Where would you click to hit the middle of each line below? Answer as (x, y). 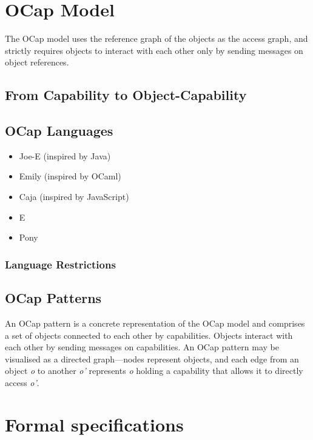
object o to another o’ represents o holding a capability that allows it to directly (154, 371)
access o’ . (22, 382)
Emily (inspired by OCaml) (70, 176)
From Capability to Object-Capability (126, 95)
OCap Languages (59, 131)
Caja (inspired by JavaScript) (74, 197)
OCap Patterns (53, 298)
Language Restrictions (60, 264)
